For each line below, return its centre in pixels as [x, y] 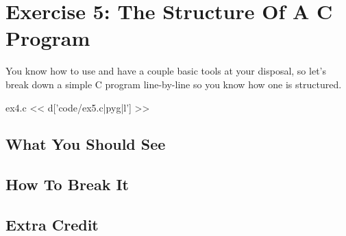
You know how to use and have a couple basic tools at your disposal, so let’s [166, 71]
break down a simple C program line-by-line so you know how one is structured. [174, 84]
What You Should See [86, 144]
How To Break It [67, 184]
